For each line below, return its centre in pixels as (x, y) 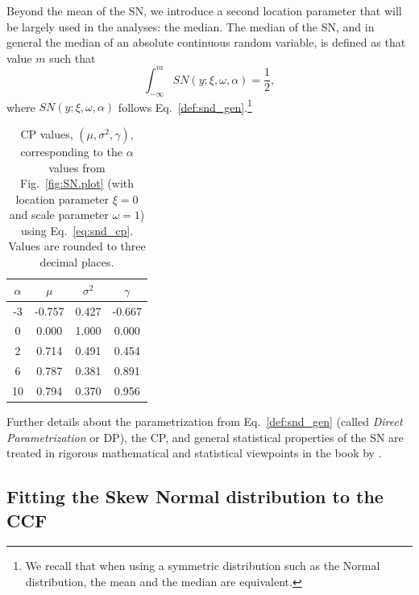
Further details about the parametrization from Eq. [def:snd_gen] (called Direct (205, 421)
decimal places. (77, 262)
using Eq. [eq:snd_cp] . (77, 230)
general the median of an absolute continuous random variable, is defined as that (206, 42)
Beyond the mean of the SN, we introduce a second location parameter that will (204, 10)
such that (73, 58)
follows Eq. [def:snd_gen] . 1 (185, 105)
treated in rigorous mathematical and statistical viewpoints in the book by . (194, 453)
